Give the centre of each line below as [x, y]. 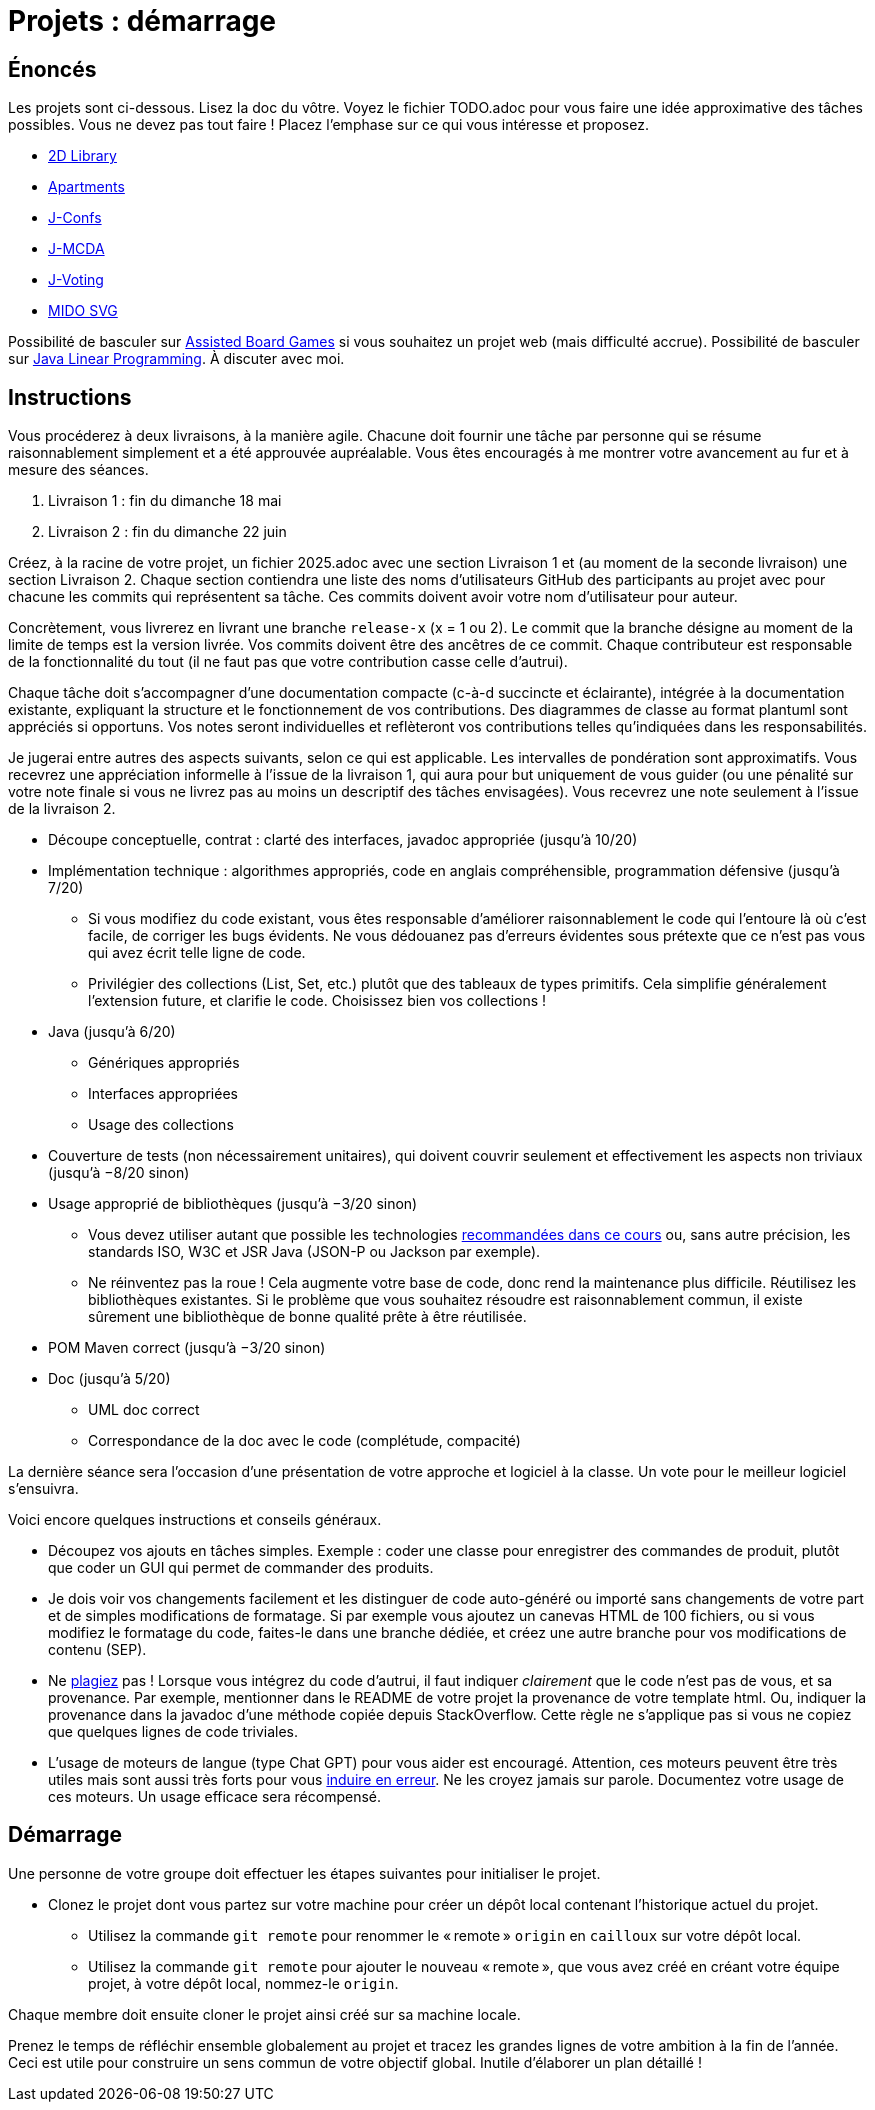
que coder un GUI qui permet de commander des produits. [241, 1568]
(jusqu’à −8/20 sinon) [119, 1173]
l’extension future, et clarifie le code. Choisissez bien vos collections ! [317, 1001]
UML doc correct [144, 1410]
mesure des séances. [78, 470]
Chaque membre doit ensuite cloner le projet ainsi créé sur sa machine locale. [264, 2014]
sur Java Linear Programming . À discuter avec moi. [176, 359]
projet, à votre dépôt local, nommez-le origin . [243, 1983]
